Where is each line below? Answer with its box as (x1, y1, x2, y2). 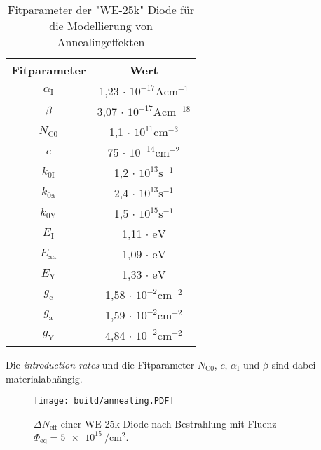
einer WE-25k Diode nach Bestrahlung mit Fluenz (60, 416, 277, 430)
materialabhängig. (6, 371, 83, 385)
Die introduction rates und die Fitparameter (6, 357, 195, 371)
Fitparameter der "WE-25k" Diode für (7, 1, 195, 18)
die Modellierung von (49, 18, 153, 34)
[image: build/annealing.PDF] (34, 396, 175, 406)
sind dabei (271, 357, 316, 371)
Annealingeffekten (57, 34, 145, 50)
